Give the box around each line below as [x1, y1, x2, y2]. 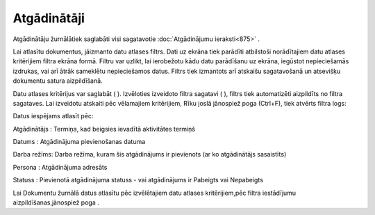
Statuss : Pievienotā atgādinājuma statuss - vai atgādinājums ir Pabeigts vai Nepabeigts [12, 176, 264, 184]
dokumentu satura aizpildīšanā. [12, 77, 103, 85]
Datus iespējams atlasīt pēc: [12, 112, 94, 120]
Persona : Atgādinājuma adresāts [12, 163, 108, 171]
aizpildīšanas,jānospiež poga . [12, 198, 100, 207]
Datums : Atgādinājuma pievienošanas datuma [12, 138, 146, 146]
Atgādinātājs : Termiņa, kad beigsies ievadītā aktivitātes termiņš [12, 125, 196, 133]
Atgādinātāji [12, 10, 85, 26]
